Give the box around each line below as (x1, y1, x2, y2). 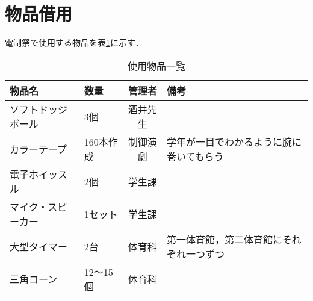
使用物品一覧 (127, 58, 185, 73)
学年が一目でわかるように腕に (166, 134, 302, 149)
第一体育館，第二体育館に (166, 232, 282, 246)
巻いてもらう (166, 149, 224, 163)
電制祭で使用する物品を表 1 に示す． (5, 36, 144, 49)
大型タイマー (10, 239, 68, 253)
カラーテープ (10, 141, 67, 156)
